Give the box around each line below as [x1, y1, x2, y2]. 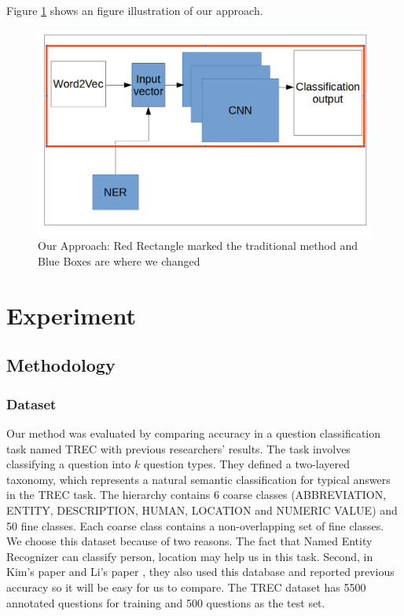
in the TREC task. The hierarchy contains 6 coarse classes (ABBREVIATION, [6, 486, 387, 503]
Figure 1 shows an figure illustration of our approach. [6, 2, 263, 18]
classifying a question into [6, 456, 131, 472]
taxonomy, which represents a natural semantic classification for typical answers [6, 471, 391, 487]
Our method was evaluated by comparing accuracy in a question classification [6, 425, 381, 442]
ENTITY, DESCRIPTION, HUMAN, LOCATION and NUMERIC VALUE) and [6, 501, 398, 518]
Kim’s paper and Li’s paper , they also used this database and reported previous [6, 563, 395, 580]
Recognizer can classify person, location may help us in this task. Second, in [6, 548, 373, 564]
